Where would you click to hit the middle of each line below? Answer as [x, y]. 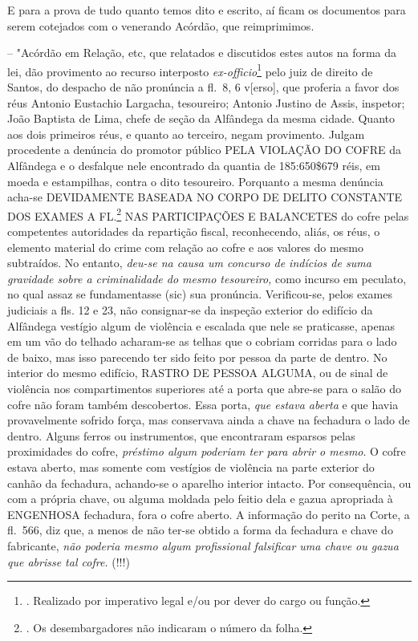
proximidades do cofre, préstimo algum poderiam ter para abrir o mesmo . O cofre [207, 451]
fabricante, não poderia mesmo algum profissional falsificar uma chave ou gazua [203, 545]
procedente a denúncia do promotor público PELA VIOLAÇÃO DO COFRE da [204, 150]
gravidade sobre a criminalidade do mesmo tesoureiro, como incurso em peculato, [207, 278]
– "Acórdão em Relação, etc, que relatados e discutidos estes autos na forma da [202, 53]
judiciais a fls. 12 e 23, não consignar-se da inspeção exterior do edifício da [190, 310]
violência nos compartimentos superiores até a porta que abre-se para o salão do [205, 388]
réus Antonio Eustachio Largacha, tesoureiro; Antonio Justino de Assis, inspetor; [206, 102]
